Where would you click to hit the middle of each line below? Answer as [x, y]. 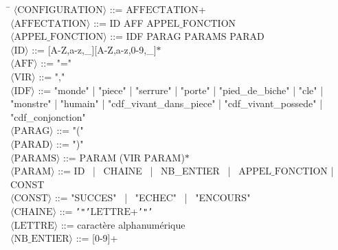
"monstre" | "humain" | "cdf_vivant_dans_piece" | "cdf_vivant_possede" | [167, 103]
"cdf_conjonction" [48, 116]
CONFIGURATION [60, 10]
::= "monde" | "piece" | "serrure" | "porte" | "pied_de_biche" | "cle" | [181, 90]
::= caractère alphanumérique [123, 224]
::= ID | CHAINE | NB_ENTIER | [144, 171]
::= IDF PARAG [146, 36]
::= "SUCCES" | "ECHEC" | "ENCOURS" [153, 197]
